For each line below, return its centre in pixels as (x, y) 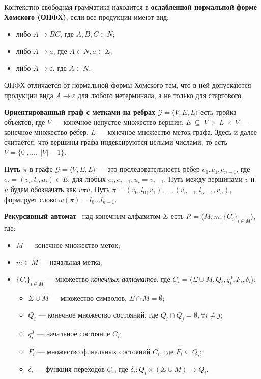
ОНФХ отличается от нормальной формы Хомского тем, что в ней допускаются (128, 85)
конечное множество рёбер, (46, 132)
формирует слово (31, 199)
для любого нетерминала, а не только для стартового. (160, 95)
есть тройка (218, 112)
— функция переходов (70, 369)
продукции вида (29, 95)
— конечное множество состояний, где (98, 315)
